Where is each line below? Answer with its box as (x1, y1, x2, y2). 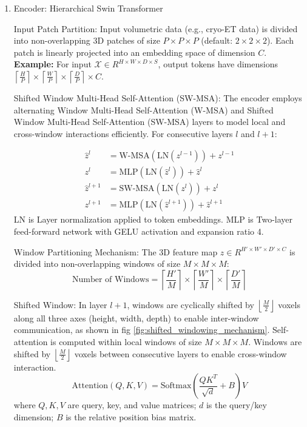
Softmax (160, 382, 192, 391)
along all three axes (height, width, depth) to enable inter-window (13, 311, 259, 324)
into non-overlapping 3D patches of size (13, 34, 160, 47)
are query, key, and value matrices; (67, 398, 197, 411)
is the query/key (206, 398, 267, 411)
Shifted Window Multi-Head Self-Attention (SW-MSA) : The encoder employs (13, 91, 302, 104)
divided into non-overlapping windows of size (13, 257, 181, 270)
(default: (201, 34, 233, 47)
